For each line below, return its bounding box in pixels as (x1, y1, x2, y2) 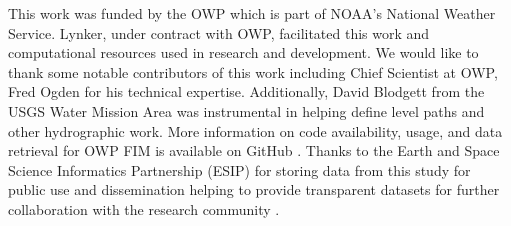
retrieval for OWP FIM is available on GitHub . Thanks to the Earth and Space (8, 140, 500, 161)
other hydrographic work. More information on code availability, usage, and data (8, 120, 503, 141)
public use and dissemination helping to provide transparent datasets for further (8, 179, 500, 200)
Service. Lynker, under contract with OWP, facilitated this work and (8, 22, 430, 43)
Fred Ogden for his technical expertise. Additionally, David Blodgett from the (8, 81, 485, 102)
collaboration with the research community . (8, 198, 280, 219)
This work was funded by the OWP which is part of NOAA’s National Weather (8, 3, 496, 23)
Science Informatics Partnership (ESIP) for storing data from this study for (8, 159, 471, 180)
